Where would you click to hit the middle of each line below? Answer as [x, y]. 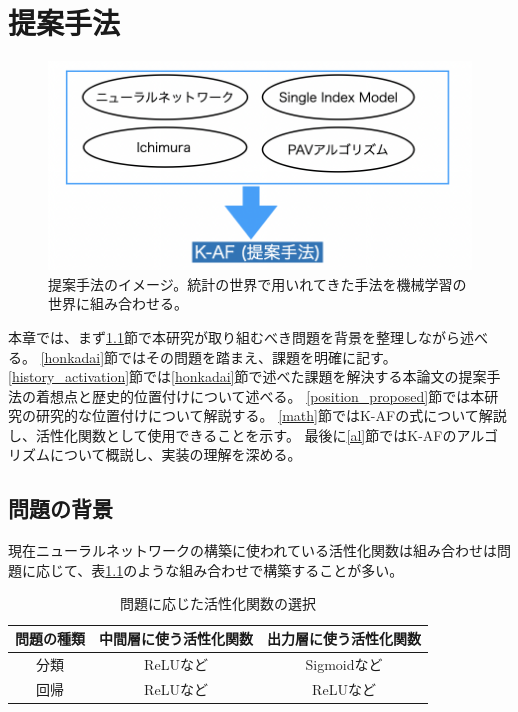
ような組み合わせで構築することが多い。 [270, 569]
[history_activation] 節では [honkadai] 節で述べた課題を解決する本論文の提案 [247, 376]
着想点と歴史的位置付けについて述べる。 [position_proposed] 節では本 [260, 395]
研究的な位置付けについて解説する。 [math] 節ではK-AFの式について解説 [271, 415]
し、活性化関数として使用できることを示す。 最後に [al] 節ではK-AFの [232, 434]
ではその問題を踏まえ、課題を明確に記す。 [257, 356]
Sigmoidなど [344, 663]
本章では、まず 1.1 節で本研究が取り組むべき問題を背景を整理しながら [234, 336]
